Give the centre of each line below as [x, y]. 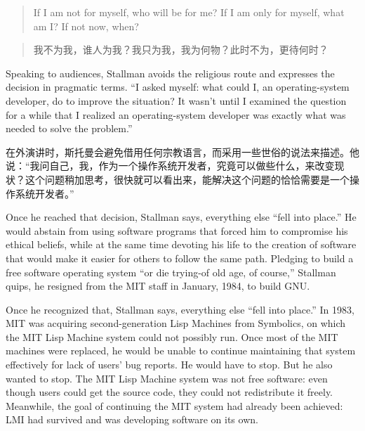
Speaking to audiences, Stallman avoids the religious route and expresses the [170, 73]
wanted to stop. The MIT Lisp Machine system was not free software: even [167, 378]
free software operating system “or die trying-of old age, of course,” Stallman [171, 272]
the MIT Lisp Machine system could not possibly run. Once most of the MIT [172, 336]
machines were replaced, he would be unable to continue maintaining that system [181, 350]
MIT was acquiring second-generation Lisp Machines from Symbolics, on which [176, 323]
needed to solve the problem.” [69, 128]
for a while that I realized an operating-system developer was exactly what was [176, 114]
